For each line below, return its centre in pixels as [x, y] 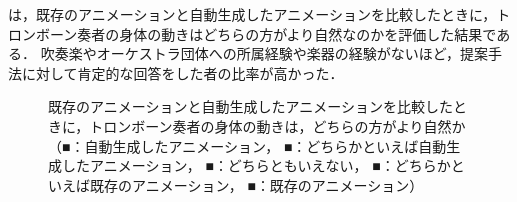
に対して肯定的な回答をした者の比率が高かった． [182, 72]
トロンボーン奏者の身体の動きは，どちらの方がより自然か [277, 125]
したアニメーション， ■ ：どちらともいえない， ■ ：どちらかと [263, 165]
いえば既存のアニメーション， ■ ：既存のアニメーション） [236, 184]
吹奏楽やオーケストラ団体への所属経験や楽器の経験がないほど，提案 [264, 53]
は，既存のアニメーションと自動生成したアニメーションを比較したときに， [252, 14]
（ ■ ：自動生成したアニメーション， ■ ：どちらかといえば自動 [247, 145]
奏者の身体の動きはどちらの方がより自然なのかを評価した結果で [287, 33]
